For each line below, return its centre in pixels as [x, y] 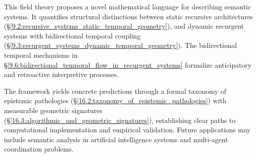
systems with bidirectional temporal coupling [72, 35]
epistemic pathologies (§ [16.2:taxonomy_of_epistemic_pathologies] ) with [115, 100]
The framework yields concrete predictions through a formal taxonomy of [115, 91]
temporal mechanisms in [41, 55]
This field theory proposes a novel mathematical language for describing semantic [128, 6]
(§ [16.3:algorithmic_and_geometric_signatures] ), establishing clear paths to [120, 120]
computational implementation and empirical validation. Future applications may [128, 130]
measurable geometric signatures [53, 110]
